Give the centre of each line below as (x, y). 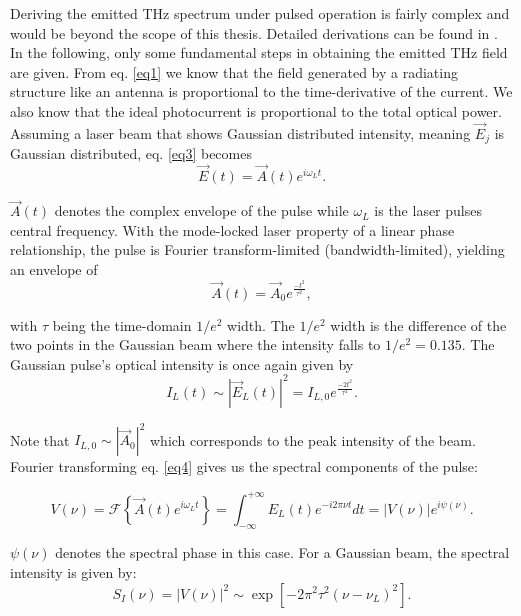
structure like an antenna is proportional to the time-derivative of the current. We (261, 91)
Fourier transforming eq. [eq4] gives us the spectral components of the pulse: (244, 466)
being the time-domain (122, 324)
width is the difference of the (418, 324)
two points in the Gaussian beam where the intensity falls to (195, 344)
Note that (40, 439)
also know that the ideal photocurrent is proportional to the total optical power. (256, 110)
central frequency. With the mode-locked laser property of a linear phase (232, 229)
